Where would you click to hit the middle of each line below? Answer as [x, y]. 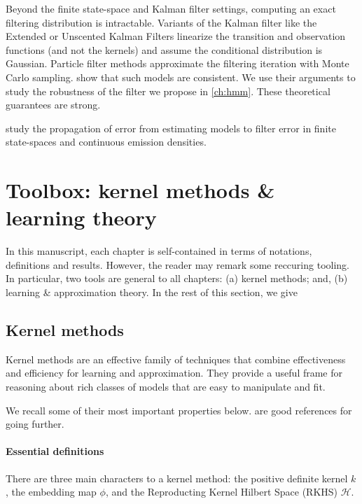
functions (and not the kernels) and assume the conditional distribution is [164, 49]
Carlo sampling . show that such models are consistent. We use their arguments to [181, 77]
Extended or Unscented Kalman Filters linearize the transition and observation [176, 36]
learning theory [81, 217]
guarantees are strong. [53, 105]
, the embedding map [51, 492]
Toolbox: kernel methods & [140, 190]
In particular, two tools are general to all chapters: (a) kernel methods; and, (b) [177, 278]
